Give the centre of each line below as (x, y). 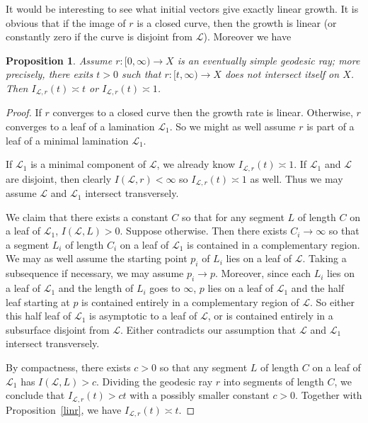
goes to (165, 288)
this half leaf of (39, 316)
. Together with (329, 395)
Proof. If (24, 112)
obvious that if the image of (66, 22)
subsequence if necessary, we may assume (95, 273)
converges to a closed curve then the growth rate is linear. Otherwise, (203, 112)
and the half (318, 288)
